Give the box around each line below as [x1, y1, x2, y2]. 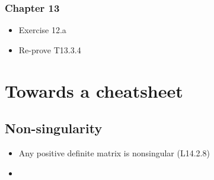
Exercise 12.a [18, 24, 66, 36]
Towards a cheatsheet [5, 78, 183, 102]
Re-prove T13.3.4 [18, 43, 81, 56]
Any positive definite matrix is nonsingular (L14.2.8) [18, 146, 210, 159]
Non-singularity [5, 119, 103, 137]
